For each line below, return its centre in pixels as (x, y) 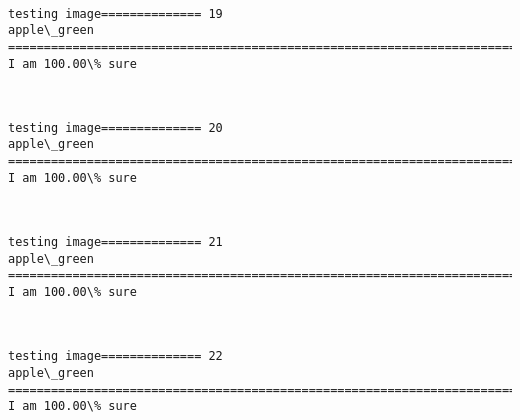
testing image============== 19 (115, 13)
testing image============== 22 (115, 356)
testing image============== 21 (115, 242)
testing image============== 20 (115, 127)
